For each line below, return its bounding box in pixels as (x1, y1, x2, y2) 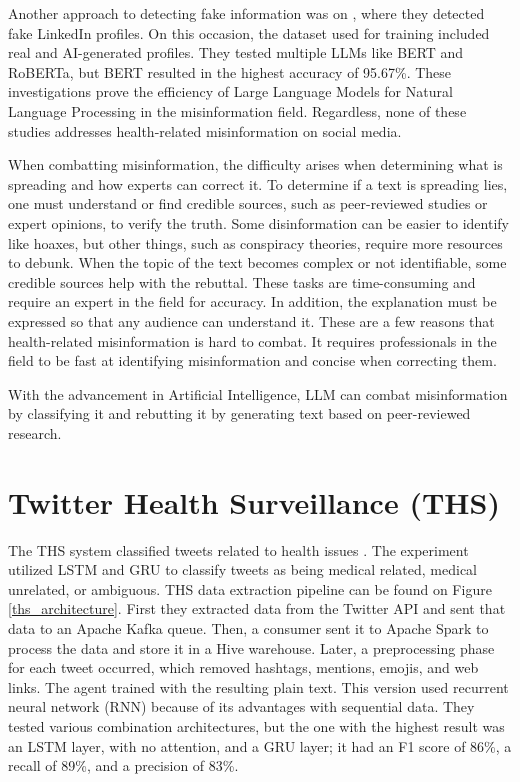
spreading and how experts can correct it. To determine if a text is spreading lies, (8, 173, 508, 194)
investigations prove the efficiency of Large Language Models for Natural (8, 81, 453, 102)
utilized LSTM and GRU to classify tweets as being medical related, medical (8, 559, 478, 580)
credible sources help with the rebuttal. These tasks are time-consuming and (8, 271, 476, 292)
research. (8, 422, 62, 443)
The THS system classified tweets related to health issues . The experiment (8, 539, 469, 560)
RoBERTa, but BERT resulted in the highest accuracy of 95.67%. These (8, 61, 452, 82)
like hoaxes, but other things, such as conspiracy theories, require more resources (8, 232, 503, 253)
